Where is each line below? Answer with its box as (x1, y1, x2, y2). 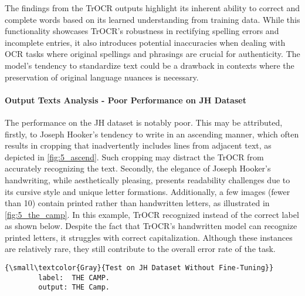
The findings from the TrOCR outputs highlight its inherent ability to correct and (5, 2, 300, 14)
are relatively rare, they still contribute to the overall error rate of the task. (5, 243, 276, 255)
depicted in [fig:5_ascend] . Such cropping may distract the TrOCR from (5, 150, 264, 163)
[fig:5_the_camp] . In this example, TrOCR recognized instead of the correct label (5, 208, 299, 220)
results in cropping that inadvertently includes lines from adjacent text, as (5, 139, 272, 152)
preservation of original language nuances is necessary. (5, 70, 199, 83)
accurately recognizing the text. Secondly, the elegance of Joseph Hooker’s (5, 162, 271, 174)
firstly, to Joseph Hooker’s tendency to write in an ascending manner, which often (5, 127, 299, 140)
